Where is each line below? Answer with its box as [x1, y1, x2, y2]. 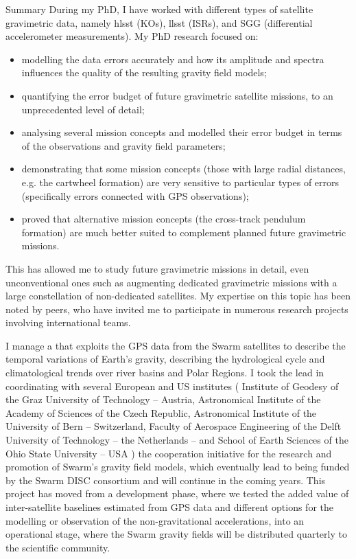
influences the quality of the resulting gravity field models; [21, 65, 267, 80]
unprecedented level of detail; [21, 102, 145, 116]
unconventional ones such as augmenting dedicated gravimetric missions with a [5, 275, 337, 289]
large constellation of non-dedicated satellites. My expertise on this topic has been [5, 288, 351, 303]
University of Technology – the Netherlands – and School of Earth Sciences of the [5, 433, 348, 447]
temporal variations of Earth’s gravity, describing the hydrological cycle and [5, 352, 325, 366]
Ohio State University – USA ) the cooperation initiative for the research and [5, 446, 332, 460]
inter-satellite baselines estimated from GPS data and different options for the [5, 500, 334, 514]
